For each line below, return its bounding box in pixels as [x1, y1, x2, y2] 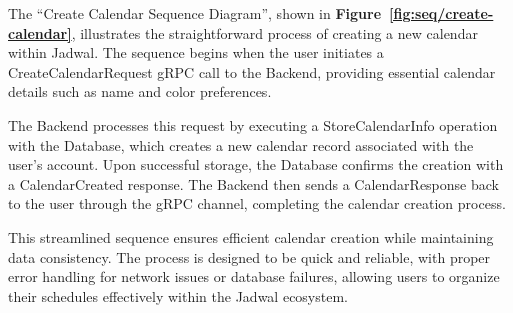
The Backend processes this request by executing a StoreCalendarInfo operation [8, 114, 498, 135]
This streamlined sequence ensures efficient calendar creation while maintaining [8, 226, 494, 247]
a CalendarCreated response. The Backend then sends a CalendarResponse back [8, 173, 499, 194]
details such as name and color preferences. [8, 81, 272, 102]
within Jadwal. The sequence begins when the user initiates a [8, 42, 384, 63]
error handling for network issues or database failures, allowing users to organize [8, 266, 500, 287]
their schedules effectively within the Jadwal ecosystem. [8, 285, 348, 306]
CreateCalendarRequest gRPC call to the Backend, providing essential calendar [8, 61, 496, 82]
